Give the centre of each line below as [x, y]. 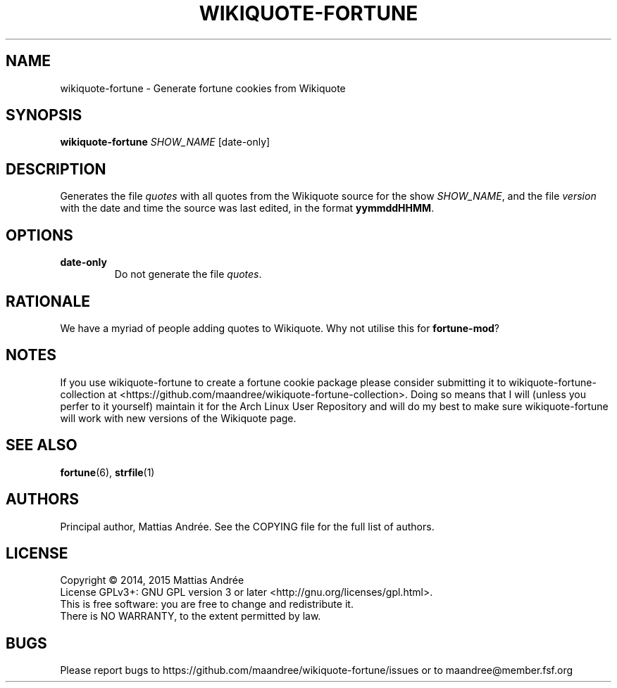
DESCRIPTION [56, 169]
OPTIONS [39, 235]
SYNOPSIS [44, 115]
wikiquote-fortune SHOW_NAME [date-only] [165, 142]
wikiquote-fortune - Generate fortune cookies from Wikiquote [203, 88]
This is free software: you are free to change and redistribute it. [207, 604]
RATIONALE [48, 301]
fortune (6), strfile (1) [107, 472]
